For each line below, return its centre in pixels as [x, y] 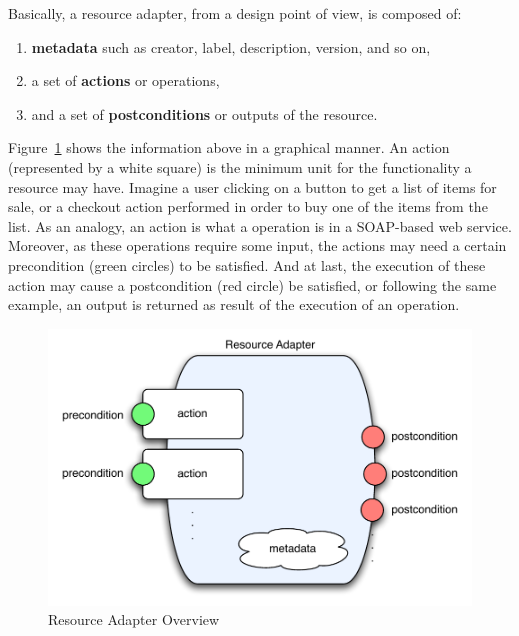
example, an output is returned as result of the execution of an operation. [234, 304]
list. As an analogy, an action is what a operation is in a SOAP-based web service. [260, 225]
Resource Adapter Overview [134, 619]
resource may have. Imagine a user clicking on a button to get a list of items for [252, 186]
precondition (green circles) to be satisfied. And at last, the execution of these [247, 264]
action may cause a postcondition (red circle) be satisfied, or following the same [252, 284]
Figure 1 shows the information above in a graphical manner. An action [229, 147]
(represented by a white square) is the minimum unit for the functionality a [240, 166]
